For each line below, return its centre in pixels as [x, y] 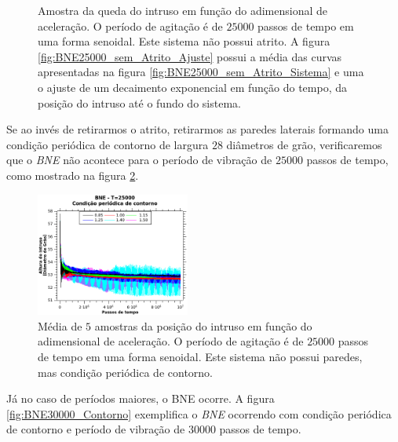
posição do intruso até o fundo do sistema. [139, 102]
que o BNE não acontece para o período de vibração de [139, 160]
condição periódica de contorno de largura [108, 144]
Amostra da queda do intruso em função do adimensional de [183, 10]
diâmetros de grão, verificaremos [304, 144]
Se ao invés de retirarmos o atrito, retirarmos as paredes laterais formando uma [197, 129]
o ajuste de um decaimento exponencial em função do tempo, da [193, 87]
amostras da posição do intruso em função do [203, 325]
